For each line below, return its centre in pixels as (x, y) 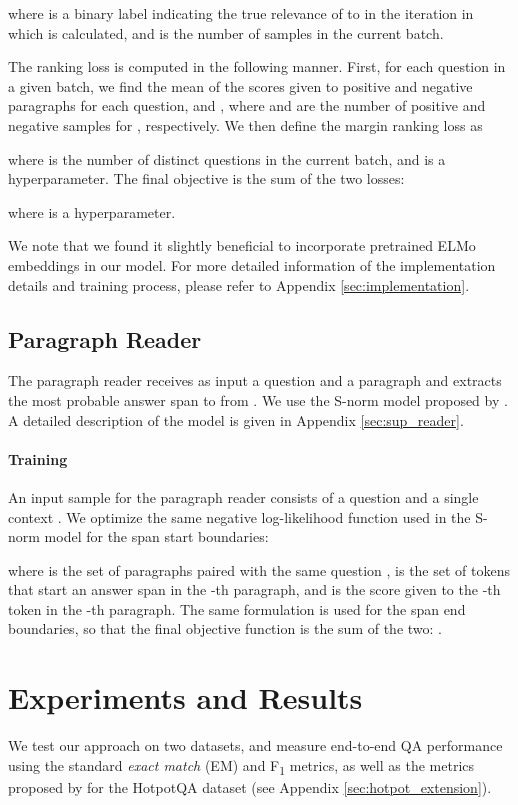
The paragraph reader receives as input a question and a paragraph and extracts (255, 380)
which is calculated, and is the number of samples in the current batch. (226, 32)
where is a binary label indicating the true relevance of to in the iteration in (241, 13)
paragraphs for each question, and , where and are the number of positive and (247, 105)
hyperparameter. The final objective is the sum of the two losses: (206, 178)
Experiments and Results (185, 697)
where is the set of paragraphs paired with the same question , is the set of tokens (259, 569)
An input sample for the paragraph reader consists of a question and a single (243, 496)
